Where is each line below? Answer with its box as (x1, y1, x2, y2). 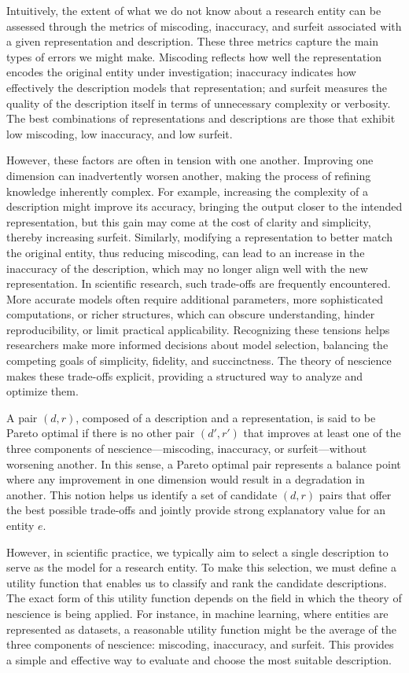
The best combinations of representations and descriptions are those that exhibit (6, 110, 396, 127)
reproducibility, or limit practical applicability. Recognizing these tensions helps (6, 321, 390, 337)
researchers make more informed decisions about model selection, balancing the (6, 336, 389, 353)
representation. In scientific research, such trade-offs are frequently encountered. (6, 275, 391, 292)
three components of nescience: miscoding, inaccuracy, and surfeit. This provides (6, 636, 394, 653)
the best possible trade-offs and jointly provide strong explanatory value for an (6, 502, 386, 518)
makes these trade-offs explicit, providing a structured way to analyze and (6, 367, 363, 384)
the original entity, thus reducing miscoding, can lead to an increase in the (6, 244, 365, 260)
